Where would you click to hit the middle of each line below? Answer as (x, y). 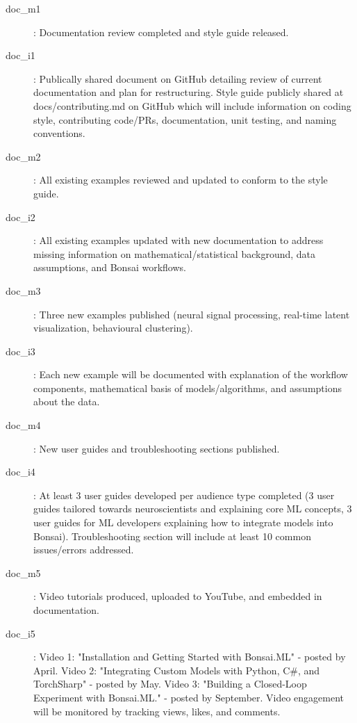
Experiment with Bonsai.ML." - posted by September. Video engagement (189, 697)
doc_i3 (20, 351)
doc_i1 (20, 55)
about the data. (67, 401)
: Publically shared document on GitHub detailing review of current (178, 78)
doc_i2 (20, 217)
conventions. (59, 133)
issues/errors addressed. (84, 550)
